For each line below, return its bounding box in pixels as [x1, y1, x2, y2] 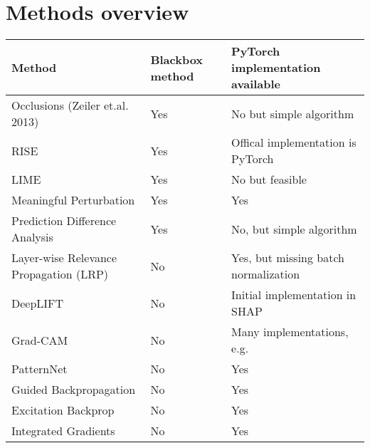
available [231, 75, 281, 93]
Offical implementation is [231, 134, 356, 151]
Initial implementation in [231, 286, 356, 303]
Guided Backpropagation [11, 381, 136, 398]
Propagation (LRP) [11, 266, 109, 283]
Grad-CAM [11, 331, 68, 348]
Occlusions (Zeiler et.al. [11, 97, 129, 114]
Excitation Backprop [11, 402, 115, 419]
